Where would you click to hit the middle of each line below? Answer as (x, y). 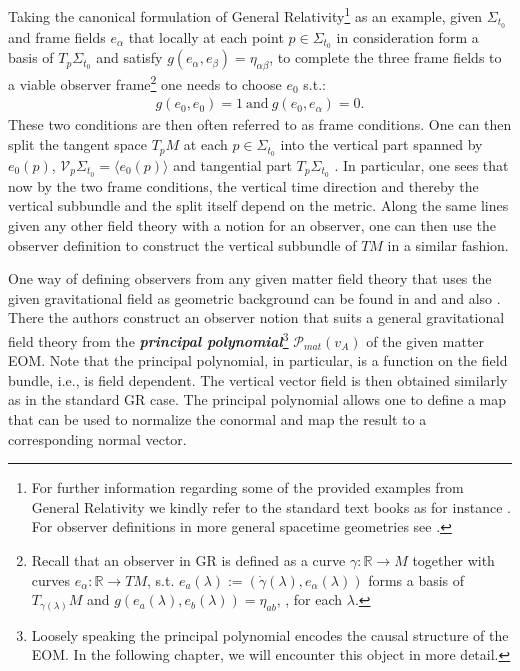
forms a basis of (416, 579)
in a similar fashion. (448, 244)
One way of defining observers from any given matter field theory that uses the (250, 278)
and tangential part (232, 164)
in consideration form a (407, 36)
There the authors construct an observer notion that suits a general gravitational (256, 317)
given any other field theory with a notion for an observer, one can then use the (252, 224)
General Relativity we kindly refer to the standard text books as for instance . (271, 506)
